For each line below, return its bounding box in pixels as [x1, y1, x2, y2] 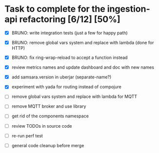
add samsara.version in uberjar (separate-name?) [11, 74, 112, 80]
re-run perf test [11, 133, 43, 138]
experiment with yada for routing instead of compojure [11, 84, 121, 90]
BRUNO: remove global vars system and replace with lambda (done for [11, 40, 154, 45]
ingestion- [107, 3, 151, 15]
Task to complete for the [4, 3, 105, 15]
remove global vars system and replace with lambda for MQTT [11, 94, 138, 99]
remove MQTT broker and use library [11, 103, 86, 109]
